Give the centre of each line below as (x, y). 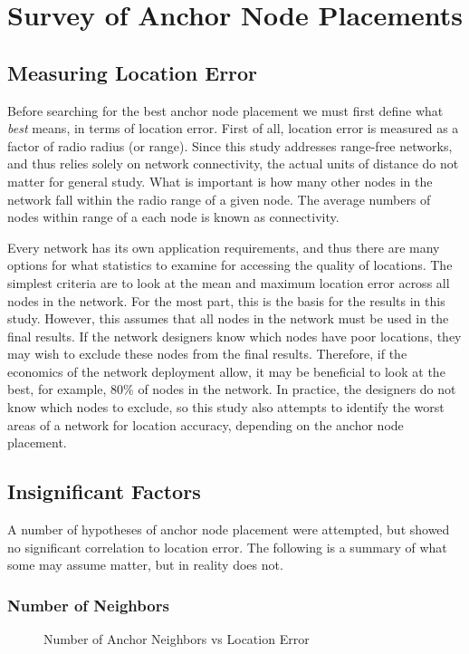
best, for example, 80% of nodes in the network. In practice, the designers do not (232, 389)
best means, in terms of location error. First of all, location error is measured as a (233, 128)
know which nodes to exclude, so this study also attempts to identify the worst (226, 407)
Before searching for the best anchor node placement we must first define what (225, 110)
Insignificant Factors (104, 491)
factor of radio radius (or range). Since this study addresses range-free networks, (230, 145)
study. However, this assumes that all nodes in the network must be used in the (228, 318)
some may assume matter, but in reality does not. (145, 565)
